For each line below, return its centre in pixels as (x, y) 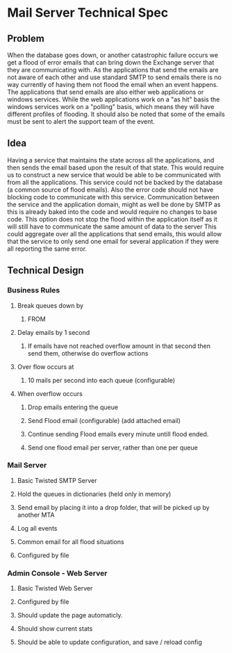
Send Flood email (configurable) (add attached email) (104, 420)
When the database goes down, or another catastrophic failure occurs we (113, 55)
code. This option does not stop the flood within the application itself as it (112, 219)
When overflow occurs (50, 393)
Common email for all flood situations (71, 542)
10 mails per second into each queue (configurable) (101, 380)
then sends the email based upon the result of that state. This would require (116, 167)
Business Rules (34, 290)
